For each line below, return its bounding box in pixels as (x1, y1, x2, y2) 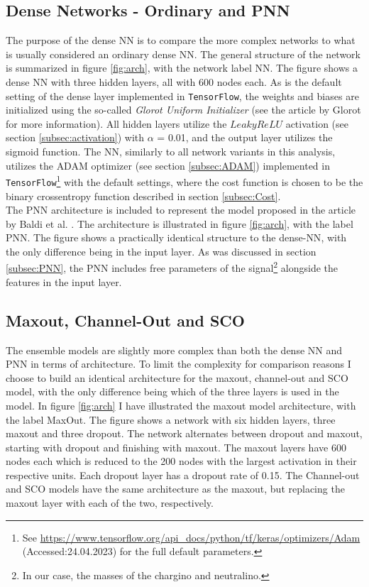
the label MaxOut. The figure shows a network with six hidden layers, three (6, 412, 336, 427)
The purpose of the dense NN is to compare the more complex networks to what (6, 33, 356, 48)
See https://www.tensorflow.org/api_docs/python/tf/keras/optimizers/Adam (22, 530, 360, 544)
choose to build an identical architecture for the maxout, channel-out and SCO (6, 370, 348, 385)
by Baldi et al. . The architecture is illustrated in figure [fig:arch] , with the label (6, 216, 353, 231)
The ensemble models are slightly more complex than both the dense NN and (6, 342, 343, 357)
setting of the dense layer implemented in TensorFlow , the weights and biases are (6, 88, 359, 103)
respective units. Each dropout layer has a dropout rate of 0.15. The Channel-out (6, 467, 360, 482)
